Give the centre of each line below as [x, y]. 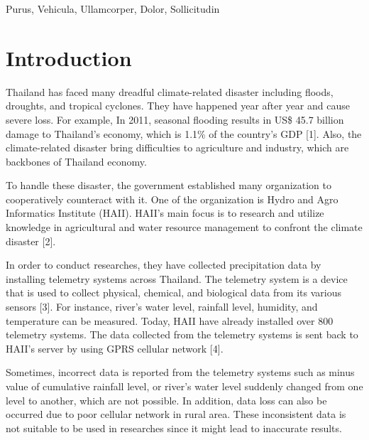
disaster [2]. [31, 241]
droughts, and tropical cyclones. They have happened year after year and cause [178, 106]
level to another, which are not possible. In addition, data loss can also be [166, 400]
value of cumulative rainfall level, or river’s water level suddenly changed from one [184, 386]
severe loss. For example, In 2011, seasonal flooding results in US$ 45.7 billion [175, 119]
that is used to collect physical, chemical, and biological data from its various [174, 293]
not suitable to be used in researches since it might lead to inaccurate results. [174, 428]
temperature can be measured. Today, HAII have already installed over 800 [170, 320]
